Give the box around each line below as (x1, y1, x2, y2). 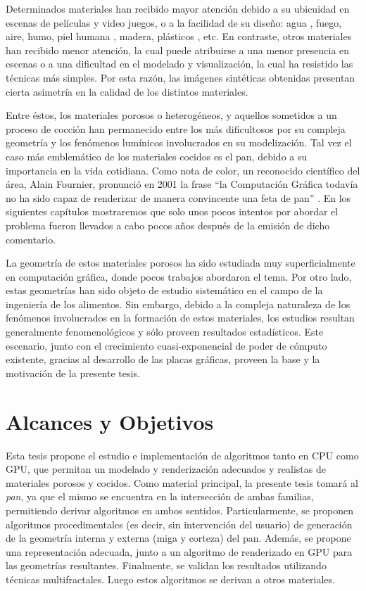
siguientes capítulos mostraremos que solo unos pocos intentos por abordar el (6, 204, 339, 219)
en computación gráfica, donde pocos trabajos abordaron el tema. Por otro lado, (6, 269, 352, 284)
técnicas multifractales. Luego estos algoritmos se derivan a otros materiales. (6, 571, 335, 586)
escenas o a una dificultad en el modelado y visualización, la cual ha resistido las (6, 56, 353, 71)
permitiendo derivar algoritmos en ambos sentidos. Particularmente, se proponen (6, 502, 353, 517)
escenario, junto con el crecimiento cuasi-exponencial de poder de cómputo (6, 338, 327, 352)
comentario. (6, 231, 56, 246)
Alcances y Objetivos (6, 407, 214, 436)
